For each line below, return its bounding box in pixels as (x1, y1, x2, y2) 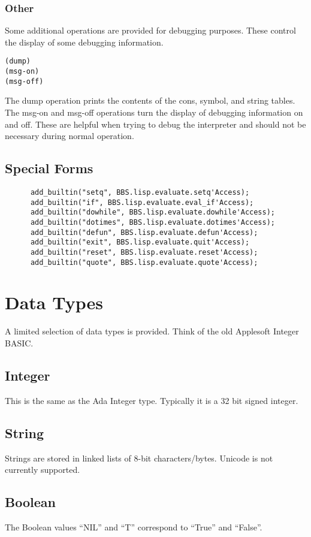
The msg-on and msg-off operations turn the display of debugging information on (5, 105, 303, 118)
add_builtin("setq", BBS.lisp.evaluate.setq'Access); (30, 188, 250, 197)
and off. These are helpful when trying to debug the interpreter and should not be (5, 117, 306, 130)
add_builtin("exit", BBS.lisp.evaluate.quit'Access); (30, 238, 250, 247)
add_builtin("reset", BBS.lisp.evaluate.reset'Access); (30, 248, 258, 257)
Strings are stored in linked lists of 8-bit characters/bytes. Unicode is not (5, 451, 273, 464)
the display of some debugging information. (5, 35, 164, 48)
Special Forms (5, 159, 93, 177)
